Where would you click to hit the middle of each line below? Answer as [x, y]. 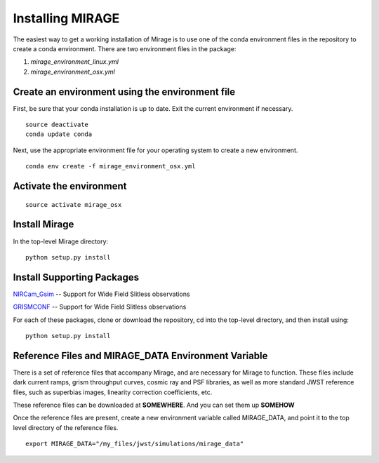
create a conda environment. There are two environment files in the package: [125, 48]
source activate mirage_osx [74, 204]
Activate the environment [70, 186]
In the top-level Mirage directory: [61, 241]
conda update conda [59, 134]
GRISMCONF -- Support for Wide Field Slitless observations [100, 307]
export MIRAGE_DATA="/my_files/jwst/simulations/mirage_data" [135, 444]
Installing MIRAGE [66, 18]
